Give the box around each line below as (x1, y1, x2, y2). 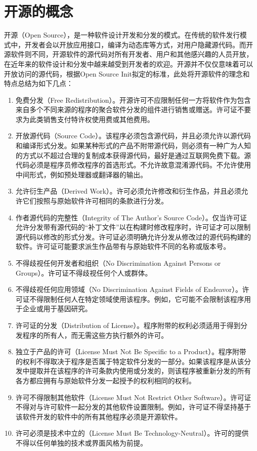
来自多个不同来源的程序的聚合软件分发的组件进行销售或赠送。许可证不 (15, 104, 244, 115)
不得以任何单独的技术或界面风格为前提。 (15, 437, 147, 448)
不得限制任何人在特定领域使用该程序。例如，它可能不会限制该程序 (29, 293, 244, 304)
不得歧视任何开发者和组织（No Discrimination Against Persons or (15, 258, 221, 268)
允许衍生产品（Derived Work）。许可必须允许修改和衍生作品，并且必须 (15, 186, 241, 196)
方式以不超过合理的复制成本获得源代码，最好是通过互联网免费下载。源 (22, 150, 251, 160)
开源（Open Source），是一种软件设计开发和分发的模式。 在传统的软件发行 (4, 30, 240, 40)
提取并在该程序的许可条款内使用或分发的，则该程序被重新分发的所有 (29, 366, 251, 376)
